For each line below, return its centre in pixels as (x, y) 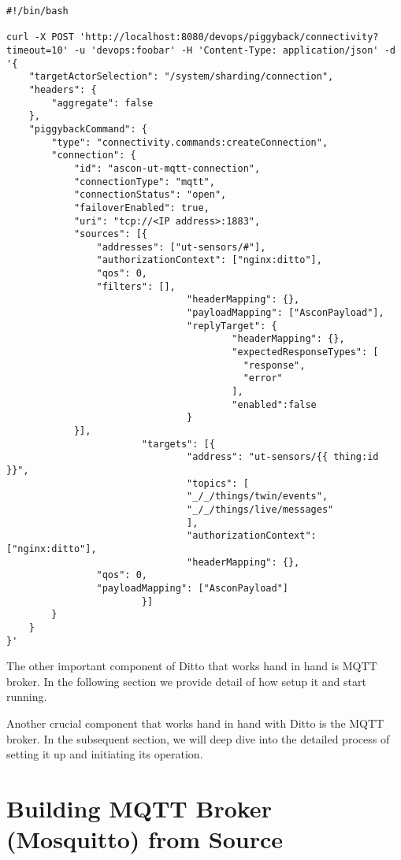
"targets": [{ (178, 444)
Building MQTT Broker (139, 808)
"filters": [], (136, 286)
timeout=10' (37, 50)
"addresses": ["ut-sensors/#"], (181, 247)
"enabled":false (274, 404)
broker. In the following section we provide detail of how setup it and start (186, 681)
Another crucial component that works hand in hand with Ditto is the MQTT (195, 723)
